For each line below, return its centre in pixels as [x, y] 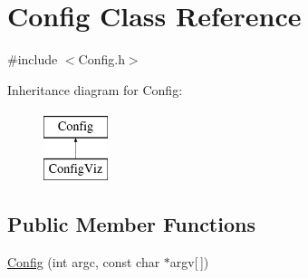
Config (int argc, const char [84, 261]
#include [33, 59]
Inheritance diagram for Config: [95, 89]
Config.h [101, 59]
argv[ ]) [189, 261]
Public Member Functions [131, 223]
